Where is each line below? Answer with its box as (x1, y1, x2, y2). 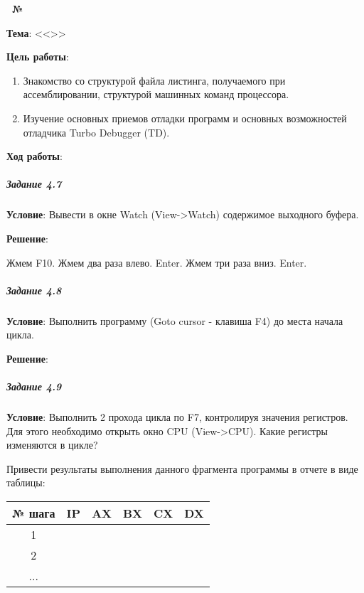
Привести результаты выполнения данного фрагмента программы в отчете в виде (6, 461, 358, 476)
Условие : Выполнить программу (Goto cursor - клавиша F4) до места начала (6, 313, 343, 328)
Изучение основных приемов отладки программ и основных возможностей (23, 110, 347, 125)
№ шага (12, 504, 55, 521)
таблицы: (6, 475, 45, 490)
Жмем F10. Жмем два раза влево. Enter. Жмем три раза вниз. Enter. (6, 255, 307, 269)
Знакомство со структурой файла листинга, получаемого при (23, 73, 286, 87)
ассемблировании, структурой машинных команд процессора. (23, 87, 289, 102)
